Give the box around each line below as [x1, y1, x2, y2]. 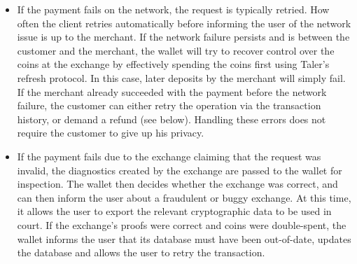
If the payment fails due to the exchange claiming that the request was [17, 148, 321, 163]
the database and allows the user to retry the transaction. [17, 245, 265, 260]
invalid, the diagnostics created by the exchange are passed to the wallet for [17, 162, 342, 177]
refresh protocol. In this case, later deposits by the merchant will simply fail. [17, 70, 346, 85]
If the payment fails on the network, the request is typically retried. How [17, 2, 330, 16]
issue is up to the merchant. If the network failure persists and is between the [17, 29, 350, 44]
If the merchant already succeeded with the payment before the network [17, 84, 327, 99]
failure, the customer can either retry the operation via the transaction [17, 98, 321, 113]
